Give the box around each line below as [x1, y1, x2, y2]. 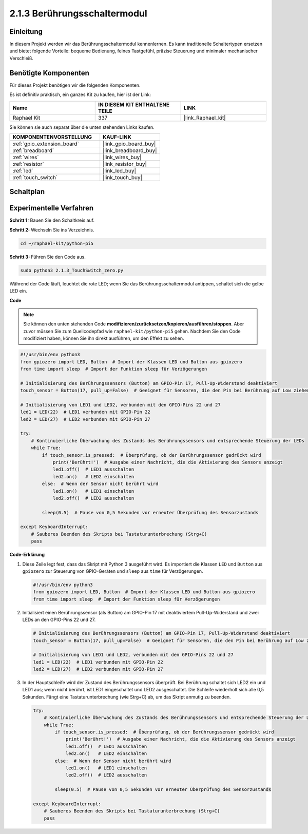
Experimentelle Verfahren [9, 204, 94, 212]
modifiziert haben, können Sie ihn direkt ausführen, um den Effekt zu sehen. [23, 335, 184, 341]
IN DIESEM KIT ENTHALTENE [98, 101, 170, 108]
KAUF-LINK [103, 133, 132, 141]
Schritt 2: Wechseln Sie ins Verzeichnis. [9, 226, 94, 233]
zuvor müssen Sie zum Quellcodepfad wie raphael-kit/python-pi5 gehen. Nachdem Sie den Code [23, 328, 241, 334]
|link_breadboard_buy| [103, 147, 157, 154]
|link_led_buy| [103, 167, 136, 174]
